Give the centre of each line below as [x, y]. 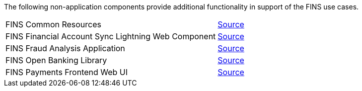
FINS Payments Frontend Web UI [67, 72]
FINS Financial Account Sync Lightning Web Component [111, 36]
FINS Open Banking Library [56, 60]
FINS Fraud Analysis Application [65, 48]
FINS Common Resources [53, 24]
